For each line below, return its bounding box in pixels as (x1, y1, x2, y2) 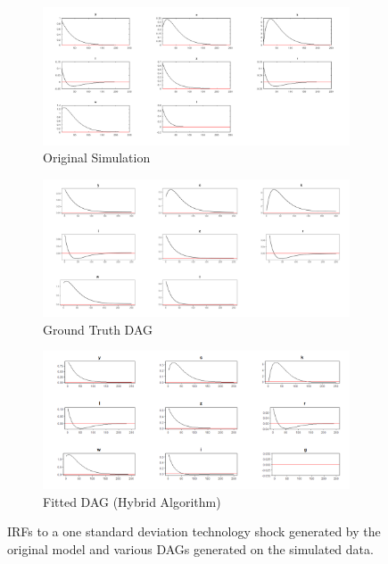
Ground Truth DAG (43, 319, 153, 338)
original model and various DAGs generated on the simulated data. (7, 539, 374, 558)
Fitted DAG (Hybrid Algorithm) (43, 492, 221, 510)
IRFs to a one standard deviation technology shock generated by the (7, 522, 381, 541)
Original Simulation (43, 148, 151, 167)
